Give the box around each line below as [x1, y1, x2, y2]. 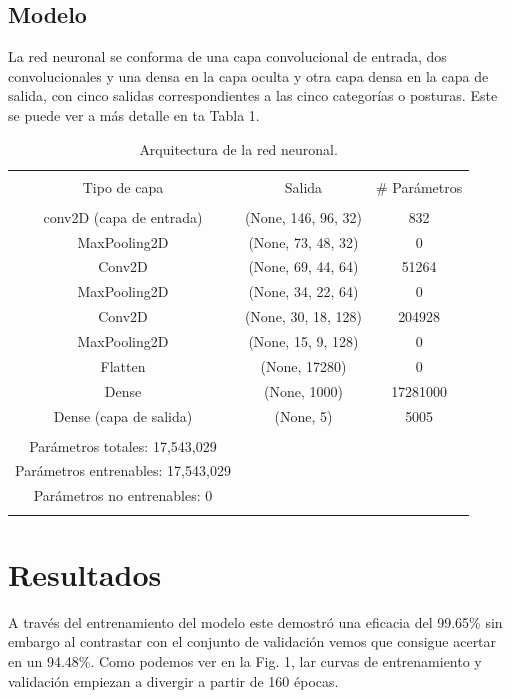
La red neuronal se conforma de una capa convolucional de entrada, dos [8, 46, 447, 67]
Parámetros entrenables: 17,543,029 [15, 460, 231, 481]
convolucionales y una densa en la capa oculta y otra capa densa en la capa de [8, 65, 489, 86]
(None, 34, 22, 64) [248, 281, 359, 302]
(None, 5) [274, 405, 333, 426]
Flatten [100, 355, 146, 376]
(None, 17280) [260, 355, 347, 376]
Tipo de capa [82, 176, 164, 197]
